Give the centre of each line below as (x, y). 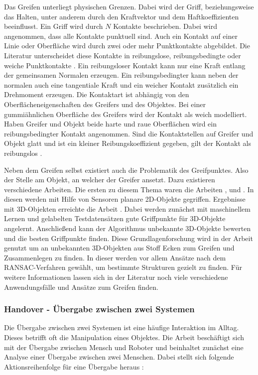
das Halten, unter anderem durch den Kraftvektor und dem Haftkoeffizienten (122, 16)
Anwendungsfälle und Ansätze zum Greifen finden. (81, 287)
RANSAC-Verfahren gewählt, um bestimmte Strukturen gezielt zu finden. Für (123, 267)
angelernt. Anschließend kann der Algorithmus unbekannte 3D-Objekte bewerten (128, 228)
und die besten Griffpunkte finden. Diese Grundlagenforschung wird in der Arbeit (129, 238)
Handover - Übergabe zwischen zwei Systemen (99, 309)
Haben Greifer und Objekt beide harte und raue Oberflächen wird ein (111, 124)
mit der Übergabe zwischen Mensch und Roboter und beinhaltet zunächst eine (124, 347)
